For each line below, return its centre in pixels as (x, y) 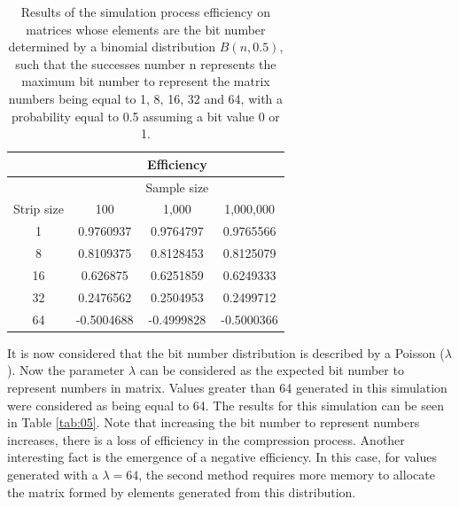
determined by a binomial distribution (112, 47)
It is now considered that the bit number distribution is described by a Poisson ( (226, 352)
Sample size (177, 187)
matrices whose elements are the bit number (146, 29)
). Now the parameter (66, 370)
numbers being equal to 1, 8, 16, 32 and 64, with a (146, 98)
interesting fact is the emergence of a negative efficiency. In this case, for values (222, 457)
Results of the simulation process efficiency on (146, 12)
